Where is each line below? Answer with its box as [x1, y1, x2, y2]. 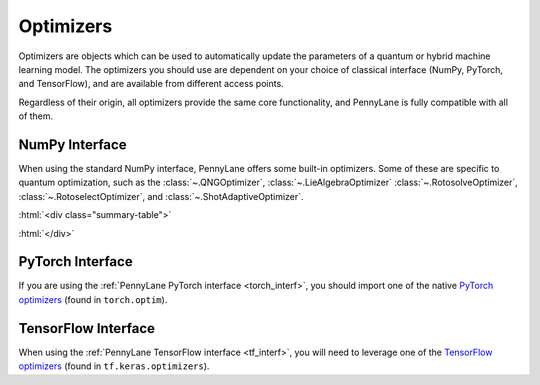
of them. [18, 110, 54, 122]
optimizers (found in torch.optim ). [18, 293, 168, 305]
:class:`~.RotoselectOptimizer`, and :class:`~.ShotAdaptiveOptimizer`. [18, 190, 304, 202]
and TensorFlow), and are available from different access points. [18, 78, 284, 90]
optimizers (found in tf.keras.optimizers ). [18, 360, 210, 372]
